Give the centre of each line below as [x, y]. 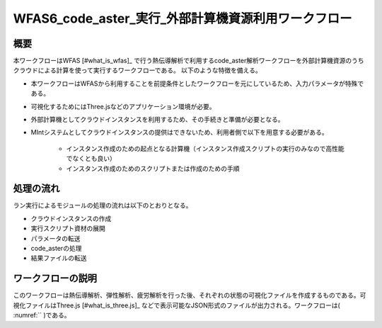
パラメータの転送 [56, 238]
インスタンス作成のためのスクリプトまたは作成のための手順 [153, 168]
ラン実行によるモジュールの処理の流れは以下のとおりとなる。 [103, 205]
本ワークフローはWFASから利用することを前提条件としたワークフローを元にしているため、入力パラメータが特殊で [197, 83]
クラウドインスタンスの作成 [71, 218]
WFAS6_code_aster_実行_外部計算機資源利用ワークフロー [183, 18]
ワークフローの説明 [55, 279]
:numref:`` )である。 [42, 315]
